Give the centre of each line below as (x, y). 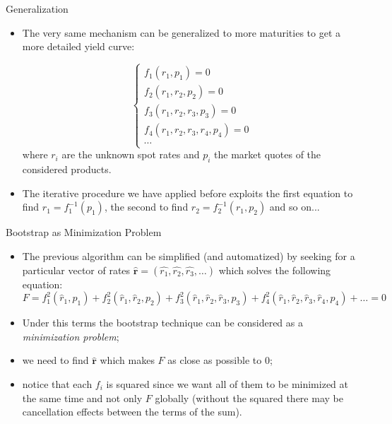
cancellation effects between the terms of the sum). (132, 412)
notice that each (57, 383)
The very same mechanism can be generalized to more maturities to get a (182, 32)
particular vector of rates (76, 270)
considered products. (67, 169)
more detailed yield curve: (78, 46)
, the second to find (146, 207)
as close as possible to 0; (220, 360)
